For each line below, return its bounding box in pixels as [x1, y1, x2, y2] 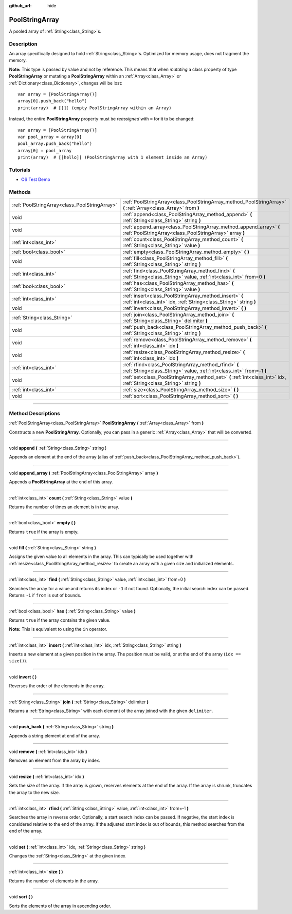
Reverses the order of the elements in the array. [9, 683, 105, 689]
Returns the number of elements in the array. [9, 878, 99, 884]
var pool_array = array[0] [18, 134, 82, 139]
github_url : [9, 3, 32, 8]
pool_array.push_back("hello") [18, 141, 92, 146]
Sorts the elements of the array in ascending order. [9, 903, 111, 909]
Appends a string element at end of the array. [9, 733, 100, 738]
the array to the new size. [9, 789, 60, 795]
